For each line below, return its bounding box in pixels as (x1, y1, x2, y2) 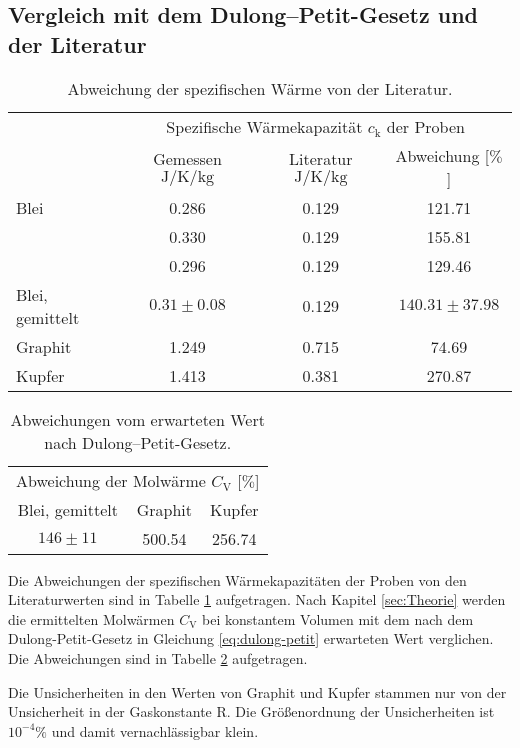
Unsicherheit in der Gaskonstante (8, 701, 212, 722)
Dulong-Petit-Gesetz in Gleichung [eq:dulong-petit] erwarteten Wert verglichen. (8, 628, 494, 649)
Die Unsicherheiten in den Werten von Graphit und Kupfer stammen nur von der (8, 681, 507, 702)
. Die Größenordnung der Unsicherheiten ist (226, 701, 495, 722)
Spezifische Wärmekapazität (166, 114, 363, 138)
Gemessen (153, 146, 222, 170)
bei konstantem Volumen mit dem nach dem (202, 608, 474, 629)
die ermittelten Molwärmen (8, 608, 175, 629)
